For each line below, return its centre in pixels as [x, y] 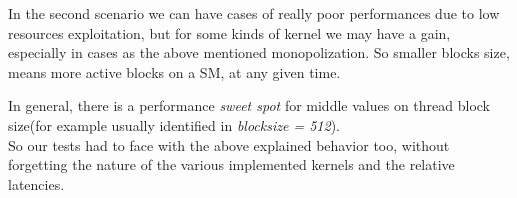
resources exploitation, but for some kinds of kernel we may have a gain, [229, 32]
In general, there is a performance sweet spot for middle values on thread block [249, 105]
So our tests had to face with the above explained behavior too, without [229, 144]
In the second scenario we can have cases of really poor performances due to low [254, 13]
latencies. [36, 183]
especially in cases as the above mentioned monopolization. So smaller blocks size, [259, 52]
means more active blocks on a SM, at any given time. [174, 71]
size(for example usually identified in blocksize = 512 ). [174, 124]
